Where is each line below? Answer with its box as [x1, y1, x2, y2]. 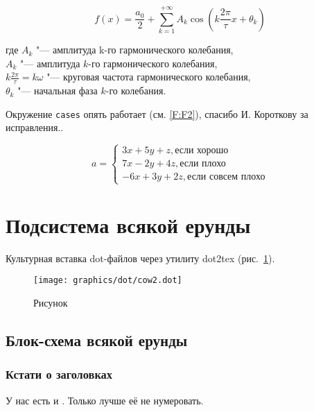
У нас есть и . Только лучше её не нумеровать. [6, 393, 204, 407]
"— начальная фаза [17, 83, 98, 98]
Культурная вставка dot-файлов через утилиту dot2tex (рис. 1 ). [6, 250, 275, 265]
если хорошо [175, 146, 229, 156]
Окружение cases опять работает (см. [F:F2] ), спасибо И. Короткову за [6, 106, 308, 121]
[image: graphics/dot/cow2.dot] [33, 275, 182, 286]
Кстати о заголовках [6, 366, 112, 383]
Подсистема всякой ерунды [6, 210, 251, 239]
